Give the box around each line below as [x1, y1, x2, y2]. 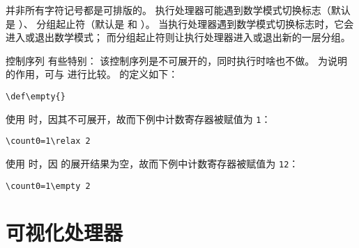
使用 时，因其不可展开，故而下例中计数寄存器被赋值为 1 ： [6, 111, 271, 126]
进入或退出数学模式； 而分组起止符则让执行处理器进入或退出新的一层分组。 [6, 30, 351, 44]
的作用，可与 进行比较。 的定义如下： [6, 67, 178, 81]
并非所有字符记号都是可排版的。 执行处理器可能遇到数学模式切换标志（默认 [6, 3, 351, 17]
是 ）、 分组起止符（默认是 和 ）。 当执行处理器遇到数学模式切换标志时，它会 [6, 16, 354, 31]
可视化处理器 [6, 218, 123, 247]
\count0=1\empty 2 [6, 181, 91, 191]
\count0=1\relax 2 [6, 136, 91, 147]
